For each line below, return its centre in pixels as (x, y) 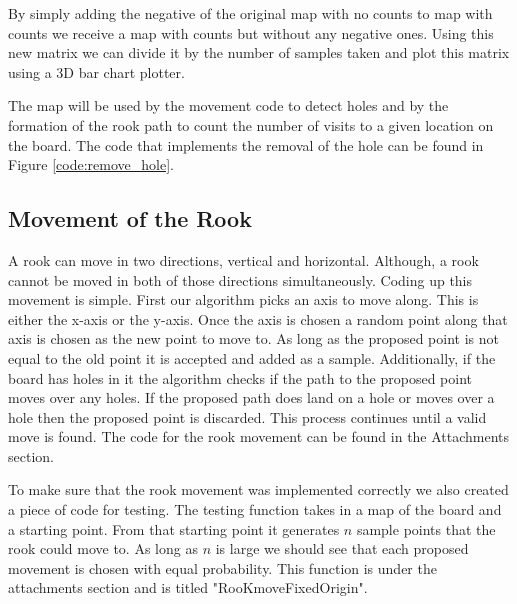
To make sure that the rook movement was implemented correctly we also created (258, 489)
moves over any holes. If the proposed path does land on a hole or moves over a (251, 397)
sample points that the (426, 528)
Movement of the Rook (130, 218)
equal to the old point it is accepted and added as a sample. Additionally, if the (252, 357)
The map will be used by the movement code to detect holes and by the (228, 105)
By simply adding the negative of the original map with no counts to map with (250, 13)
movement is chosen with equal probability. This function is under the (222, 567)
